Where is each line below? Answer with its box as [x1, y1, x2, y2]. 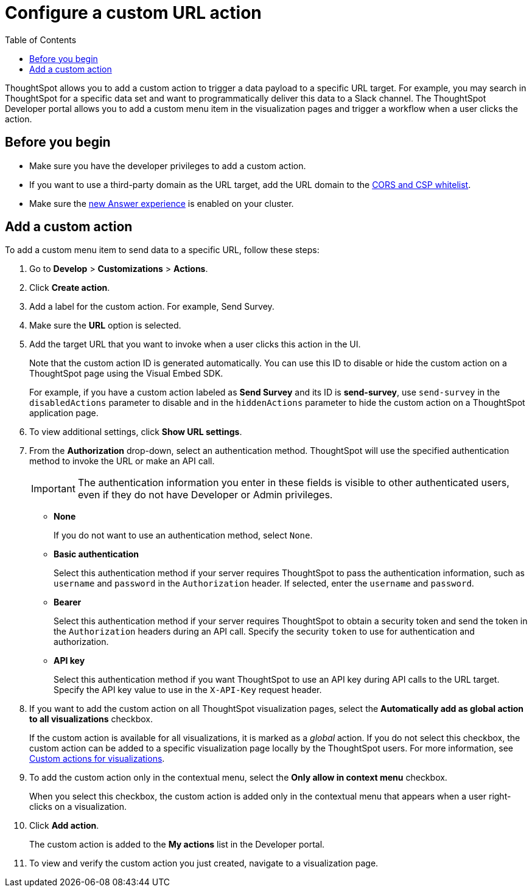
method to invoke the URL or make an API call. [29, 456, 215, 467]
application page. [29, 408, 99, 419]
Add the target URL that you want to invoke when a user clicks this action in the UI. [29, 339, 361, 350]
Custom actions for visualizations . [29, 753, 165, 764]
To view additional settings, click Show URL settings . [29, 427, 242, 437]
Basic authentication [54, 549, 139, 560]
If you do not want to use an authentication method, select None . [54, 530, 313, 541]
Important [31, 483, 75, 495]
